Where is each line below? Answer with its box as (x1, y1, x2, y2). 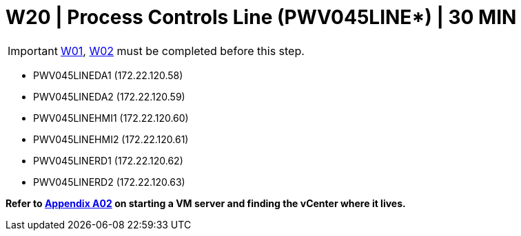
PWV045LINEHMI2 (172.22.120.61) (33, 133, 189, 145)
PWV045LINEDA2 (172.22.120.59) (33, 90, 185, 103)
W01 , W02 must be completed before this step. (60, 43, 305, 58)
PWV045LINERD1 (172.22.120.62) (33, 154, 183, 167)
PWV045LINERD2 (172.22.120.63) (33, 175, 185, 188)
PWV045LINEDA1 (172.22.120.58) (33, 69, 183, 81)
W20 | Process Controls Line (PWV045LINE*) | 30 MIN (6, 6, 517, 29)
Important (8, 43, 58, 58)
